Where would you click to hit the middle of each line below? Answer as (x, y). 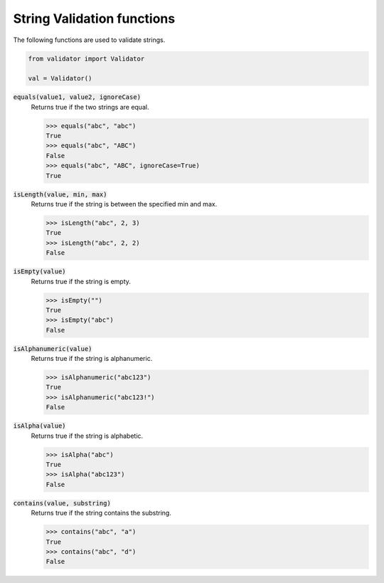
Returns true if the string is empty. (81, 281)
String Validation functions (94, 19)
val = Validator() (60, 79)
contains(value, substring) (62, 503)
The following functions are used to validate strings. (89, 40)
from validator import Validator (86, 58)
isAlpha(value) (40, 426)
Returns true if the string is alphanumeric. (92, 359)
